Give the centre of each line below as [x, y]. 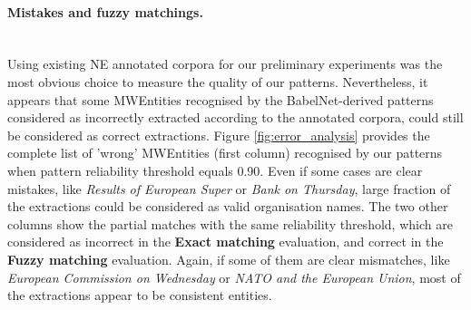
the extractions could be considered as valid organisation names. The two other [228, 206]
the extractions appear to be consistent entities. [140, 295]
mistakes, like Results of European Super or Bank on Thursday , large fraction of [229, 188]
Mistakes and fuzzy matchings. [105, 11]
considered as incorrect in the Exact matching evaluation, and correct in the [226, 242]
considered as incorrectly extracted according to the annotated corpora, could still [235, 117]
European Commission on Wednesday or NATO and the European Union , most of [234, 277]
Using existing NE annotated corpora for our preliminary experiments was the [225, 64]
